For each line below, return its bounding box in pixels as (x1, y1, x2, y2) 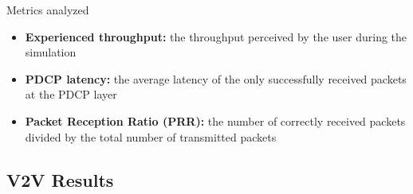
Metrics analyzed (6, 2, 89, 17)
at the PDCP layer (25, 86, 117, 103)
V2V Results (6, 167, 114, 192)
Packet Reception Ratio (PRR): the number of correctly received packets (25, 112, 406, 129)
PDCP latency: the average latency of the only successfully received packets (25, 70, 407, 87)
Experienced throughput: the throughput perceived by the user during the (25, 28, 407, 45)
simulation (25, 44, 77, 60)
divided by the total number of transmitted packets (25, 128, 277, 145)
